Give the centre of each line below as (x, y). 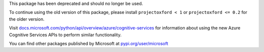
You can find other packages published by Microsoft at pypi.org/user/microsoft (88, 43)
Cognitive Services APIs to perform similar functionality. (65, 35)
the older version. (27, 19)
